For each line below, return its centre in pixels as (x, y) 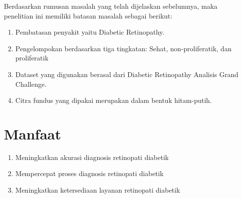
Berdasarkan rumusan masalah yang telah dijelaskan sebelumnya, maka (111, 6)
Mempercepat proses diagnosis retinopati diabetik (89, 173)
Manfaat (33, 133)
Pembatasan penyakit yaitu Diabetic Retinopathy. (90, 32)
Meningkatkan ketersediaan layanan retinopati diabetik (98, 190)
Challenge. (31, 84)
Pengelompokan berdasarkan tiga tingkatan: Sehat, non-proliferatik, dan (123, 48)
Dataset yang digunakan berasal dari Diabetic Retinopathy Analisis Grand (127, 74)
